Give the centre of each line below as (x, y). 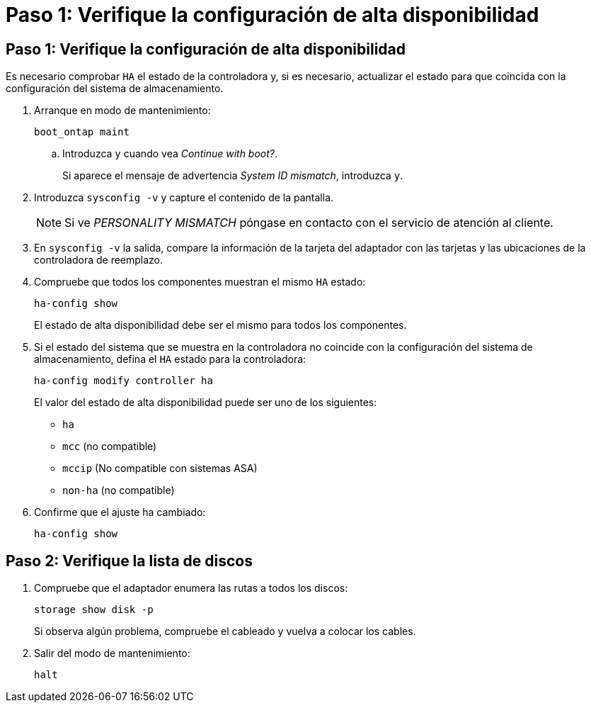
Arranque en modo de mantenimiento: (122, 111)
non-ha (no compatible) (119, 490)
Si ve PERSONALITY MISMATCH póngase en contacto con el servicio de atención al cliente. (309, 223)
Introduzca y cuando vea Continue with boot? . (170, 154)
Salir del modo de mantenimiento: (112, 653)
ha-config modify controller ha (124, 381)
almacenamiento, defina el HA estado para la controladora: (170, 359)
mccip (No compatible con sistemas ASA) (160, 468)
